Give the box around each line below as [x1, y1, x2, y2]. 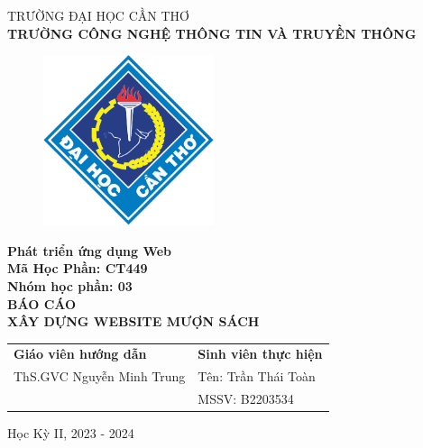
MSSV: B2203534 [198, 389, 294, 408]
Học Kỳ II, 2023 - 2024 [7, 424, 134, 443]
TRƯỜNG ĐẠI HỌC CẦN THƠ [7, 6, 189, 24]
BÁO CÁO [7, 294, 77, 313]
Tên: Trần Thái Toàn [198, 367, 316, 386]
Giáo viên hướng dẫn [14, 344, 147, 363]
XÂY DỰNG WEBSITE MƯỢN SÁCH [7, 312, 260, 331]
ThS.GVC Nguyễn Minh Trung [14, 367, 186, 386]
